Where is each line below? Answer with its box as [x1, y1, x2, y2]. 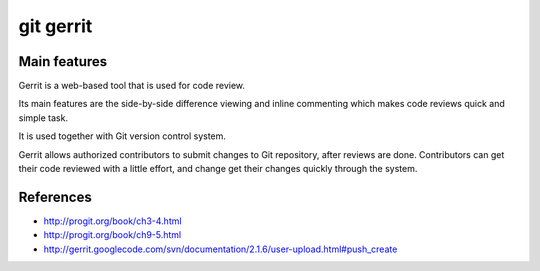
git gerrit [18, 15, 93, 37]
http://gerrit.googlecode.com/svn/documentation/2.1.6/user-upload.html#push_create [43, 243, 398, 255]
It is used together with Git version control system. [18, 130, 227, 142]
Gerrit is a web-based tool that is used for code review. [18, 80, 245, 92]
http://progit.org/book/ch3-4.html [43, 215, 182, 227]
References [18, 188, 92, 205]
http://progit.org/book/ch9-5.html [43, 229, 182, 241]
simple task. [18, 111, 69, 124]
